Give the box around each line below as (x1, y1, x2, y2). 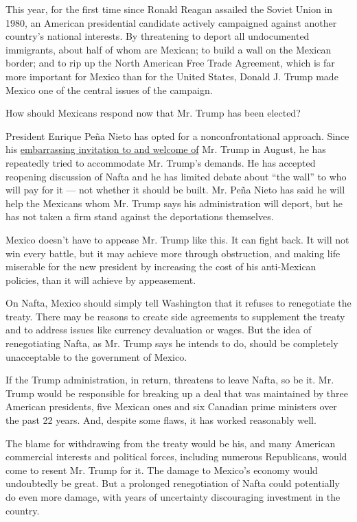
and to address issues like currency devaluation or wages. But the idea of (5, 322, 312, 337)
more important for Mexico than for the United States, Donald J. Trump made (5, 69, 338, 83)
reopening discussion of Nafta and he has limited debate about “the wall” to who (5, 169, 347, 183)
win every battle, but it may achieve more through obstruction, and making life (5, 246, 341, 260)
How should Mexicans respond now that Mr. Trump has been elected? (5, 106, 301, 120)
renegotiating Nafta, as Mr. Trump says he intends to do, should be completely (5, 336, 338, 351)
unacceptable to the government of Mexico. (5, 349, 187, 364)
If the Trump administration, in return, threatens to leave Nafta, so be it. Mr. (5, 372, 334, 387)
